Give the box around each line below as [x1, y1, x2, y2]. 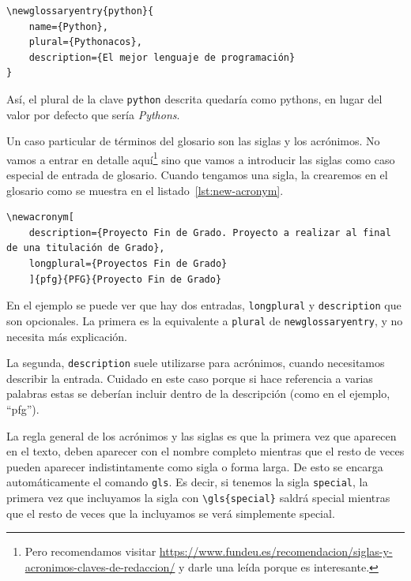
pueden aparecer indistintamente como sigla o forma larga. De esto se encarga [6, 458, 383, 474]
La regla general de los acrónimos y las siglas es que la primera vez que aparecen [6, 427, 397, 444]
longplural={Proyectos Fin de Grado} [28, 258, 228, 270]
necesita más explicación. [6, 328, 127, 344]
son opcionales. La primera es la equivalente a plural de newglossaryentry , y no [6, 312, 403, 328]
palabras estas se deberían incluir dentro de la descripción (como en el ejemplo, [6, 385, 390, 402]
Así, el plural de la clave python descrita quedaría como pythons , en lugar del [6, 90, 383, 107]
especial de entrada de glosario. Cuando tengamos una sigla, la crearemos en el [6, 167, 388, 183]
